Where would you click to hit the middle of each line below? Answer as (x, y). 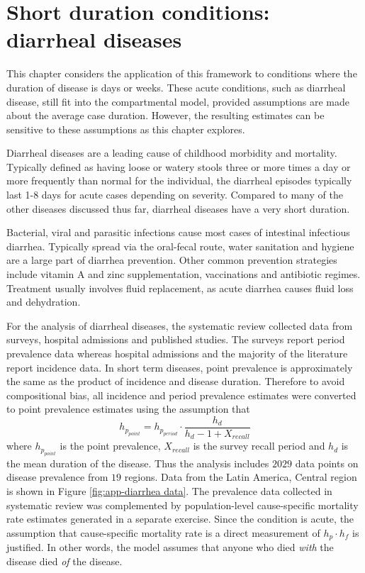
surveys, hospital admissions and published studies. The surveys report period (176, 339)
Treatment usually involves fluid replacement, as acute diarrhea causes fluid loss (180, 288)
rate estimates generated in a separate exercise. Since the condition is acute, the (180, 519)
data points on (327, 463)
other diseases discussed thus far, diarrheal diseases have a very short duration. (178, 208)
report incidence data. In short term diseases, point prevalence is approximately (180, 367)
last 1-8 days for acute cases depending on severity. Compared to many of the (175, 195)
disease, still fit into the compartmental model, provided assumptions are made (178, 101)
